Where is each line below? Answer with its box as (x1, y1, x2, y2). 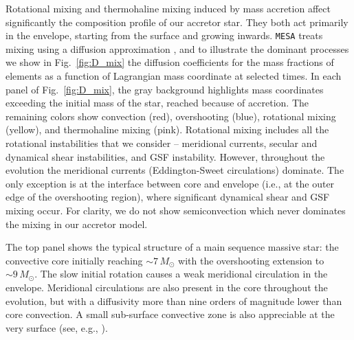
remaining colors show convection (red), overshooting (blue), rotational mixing (5, 109, 336, 123)
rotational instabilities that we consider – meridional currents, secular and (5, 136, 318, 150)
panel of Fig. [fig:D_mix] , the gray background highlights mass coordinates (5, 82, 324, 96)
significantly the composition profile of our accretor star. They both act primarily (5, 14, 349, 29)
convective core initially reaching (5, 253, 143, 267)
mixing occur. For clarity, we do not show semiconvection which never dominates (5, 203, 346, 217)
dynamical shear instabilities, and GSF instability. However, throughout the (5, 149, 325, 163)
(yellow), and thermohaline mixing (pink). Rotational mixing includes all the (5, 122, 329, 137)
